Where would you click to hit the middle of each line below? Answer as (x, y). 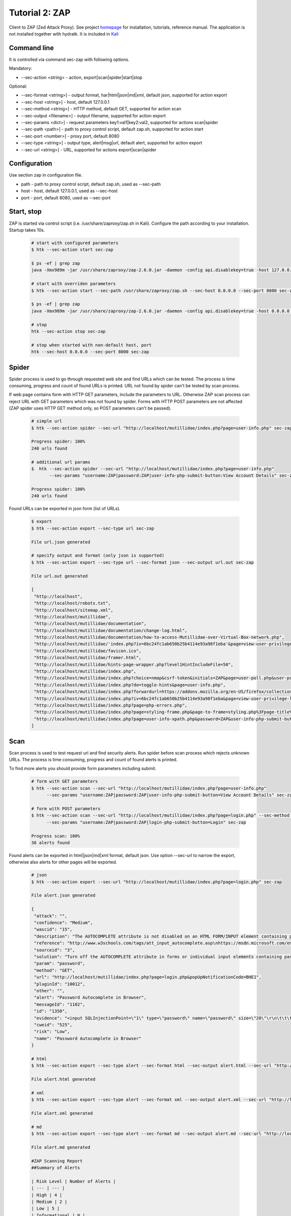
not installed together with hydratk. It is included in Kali (64, 34)
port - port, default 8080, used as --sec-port (66, 197)
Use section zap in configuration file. (46, 175)
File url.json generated (61, 542)
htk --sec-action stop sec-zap (69, 331)
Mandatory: (21, 69)
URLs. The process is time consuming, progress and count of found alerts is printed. (93, 760)
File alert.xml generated (62, 1113)
